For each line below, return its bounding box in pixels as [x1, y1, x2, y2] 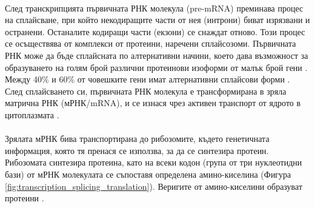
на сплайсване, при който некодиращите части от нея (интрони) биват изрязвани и [5, 13, 310, 26]
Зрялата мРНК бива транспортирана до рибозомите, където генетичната [5, 132, 270, 145]
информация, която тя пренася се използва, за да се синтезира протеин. [5, 144, 269, 156]
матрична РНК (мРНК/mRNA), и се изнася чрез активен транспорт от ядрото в [5, 96, 301, 109]
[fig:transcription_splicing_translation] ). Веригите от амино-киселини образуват [5, 179, 302, 192]
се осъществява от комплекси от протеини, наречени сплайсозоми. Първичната [5, 37, 296, 50]
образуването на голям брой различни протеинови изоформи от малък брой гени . [5, 61, 308, 73]
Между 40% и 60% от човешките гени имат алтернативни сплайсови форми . [5, 73, 290, 86]
